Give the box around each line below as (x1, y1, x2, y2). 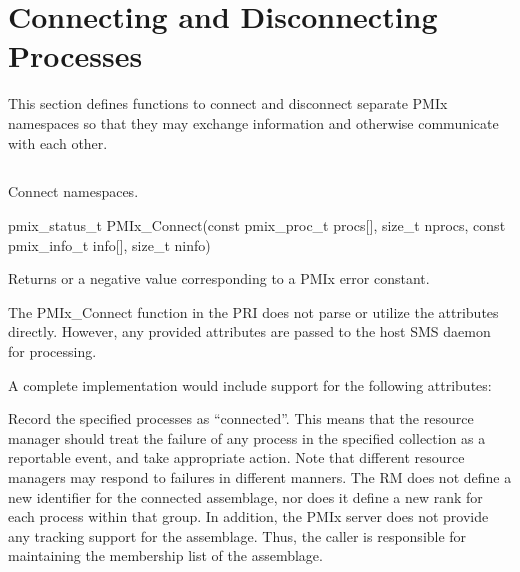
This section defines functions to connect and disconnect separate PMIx (8, 93, 448, 114)
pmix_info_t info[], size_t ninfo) (8, 234, 211, 255)
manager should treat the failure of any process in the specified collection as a (8, 427, 486, 448)
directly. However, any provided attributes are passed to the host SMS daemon (8, 321, 491, 342)
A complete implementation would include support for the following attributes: (8, 374, 492, 395)
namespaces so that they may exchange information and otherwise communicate (8, 112, 499, 133)
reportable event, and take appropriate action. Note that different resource (8, 447, 465, 468)
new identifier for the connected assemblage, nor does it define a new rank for (8, 486, 483, 507)
